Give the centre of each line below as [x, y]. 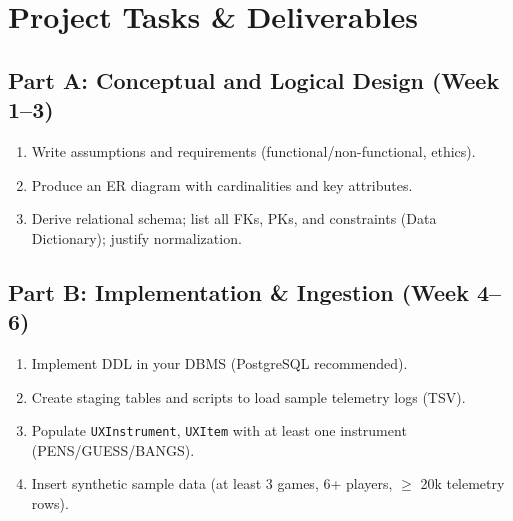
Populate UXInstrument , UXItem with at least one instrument [219, 430]
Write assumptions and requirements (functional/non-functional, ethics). [253, 150]
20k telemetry [462, 483]
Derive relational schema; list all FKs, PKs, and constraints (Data [234, 218]
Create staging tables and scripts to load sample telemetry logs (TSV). [248, 396]
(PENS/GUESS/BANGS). [113, 449]
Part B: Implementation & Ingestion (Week [238, 291]
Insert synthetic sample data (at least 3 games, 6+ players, [212, 483]
